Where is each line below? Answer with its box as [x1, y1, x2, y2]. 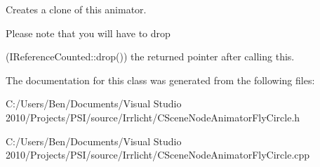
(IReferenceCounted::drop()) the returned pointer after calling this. [6, 49, 295, 64]
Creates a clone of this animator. [6, 2, 147, 16]
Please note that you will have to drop [6, 25, 171, 40]
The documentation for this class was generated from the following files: [6, 72, 315, 87]
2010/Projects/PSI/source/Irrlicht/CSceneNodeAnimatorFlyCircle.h [6, 109, 300, 124]
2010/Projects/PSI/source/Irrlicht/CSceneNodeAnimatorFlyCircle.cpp [6, 147, 310, 162]
